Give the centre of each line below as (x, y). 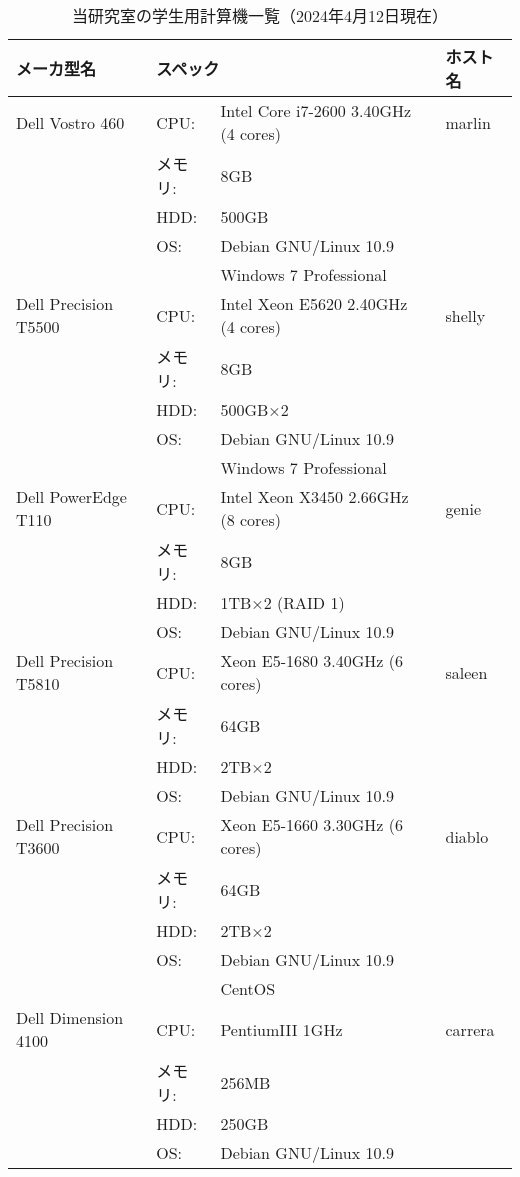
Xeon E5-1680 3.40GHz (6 (311, 660)
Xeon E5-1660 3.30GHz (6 (311, 824)
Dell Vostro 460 (70, 122)
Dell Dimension (70, 1017)
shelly (465, 315)
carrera (470, 1029)
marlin (468, 122)
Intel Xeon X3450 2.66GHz (314, 496)
